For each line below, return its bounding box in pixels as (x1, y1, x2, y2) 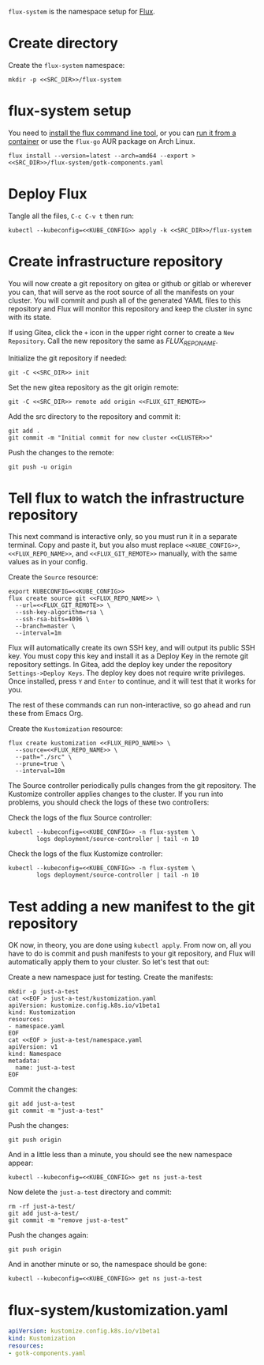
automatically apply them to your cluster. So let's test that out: (8, 957, 210, 967)
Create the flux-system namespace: (8, 60, 125, 70)
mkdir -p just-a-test (8, 988, 80, 996)
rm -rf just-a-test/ (8, 1203, 76, 1211)
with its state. (8, 312, 52, 322)
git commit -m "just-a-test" (8, 1107, 104, 1115)
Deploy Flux (8, 185, 87, 203)
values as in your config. (8, 557, 88, 567)
